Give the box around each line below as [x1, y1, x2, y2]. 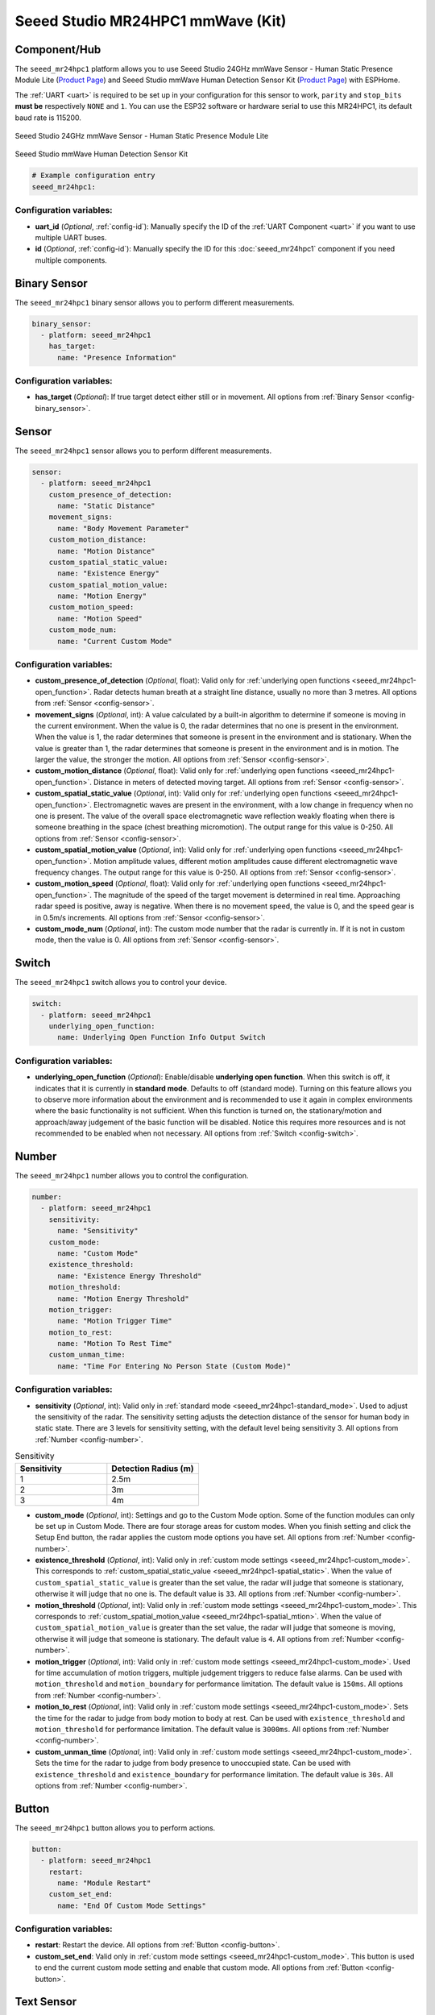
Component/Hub [14, 43, 101, 56]
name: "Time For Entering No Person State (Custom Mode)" [57, 1361, 292, 1370]
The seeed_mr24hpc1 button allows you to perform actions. [14, 1822, 216, 1833]
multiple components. [35, 255, 108, 265]
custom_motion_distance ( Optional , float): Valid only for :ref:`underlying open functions [35, 766, 329, 775]
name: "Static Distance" [57, 501, 156, 510]
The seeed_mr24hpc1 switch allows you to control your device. [14, 978, 227, 987]
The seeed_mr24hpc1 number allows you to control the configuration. [14, 1171, 249, 1180]
